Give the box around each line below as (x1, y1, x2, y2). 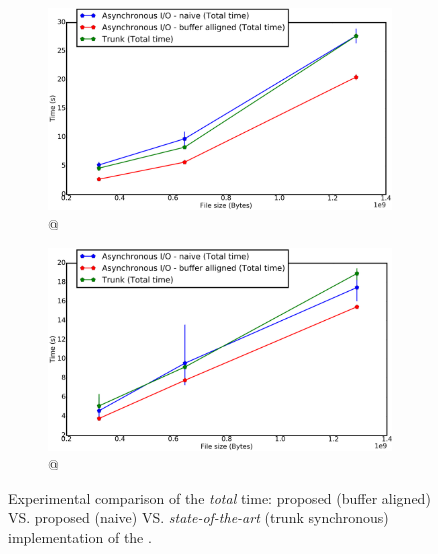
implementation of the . (8, 527, 152, 548)
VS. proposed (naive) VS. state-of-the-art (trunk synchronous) (8, 507, 389, 528)
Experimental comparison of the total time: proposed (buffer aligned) (8, 487, 431, 508)
